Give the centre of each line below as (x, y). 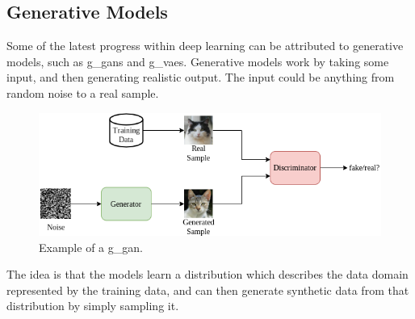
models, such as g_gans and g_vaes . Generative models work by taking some (198, 61)
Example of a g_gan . (91, 247)
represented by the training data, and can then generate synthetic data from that (208, 290)
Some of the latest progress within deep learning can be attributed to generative (205, 46)
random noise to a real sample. (83, 92)
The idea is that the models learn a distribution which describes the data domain (207, 274)
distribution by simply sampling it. (93, 306)
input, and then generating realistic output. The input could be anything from (201, 77)
